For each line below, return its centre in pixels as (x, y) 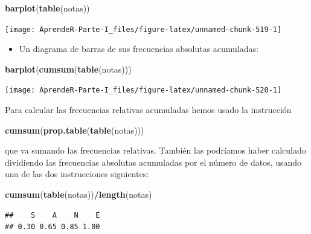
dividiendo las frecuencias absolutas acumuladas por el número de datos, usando (153, 162)
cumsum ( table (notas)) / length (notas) (79, 194)
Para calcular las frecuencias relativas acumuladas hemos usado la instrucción (148, 110)
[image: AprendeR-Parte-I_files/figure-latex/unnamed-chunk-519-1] (143, 29)
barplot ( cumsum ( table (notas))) (68, 69)
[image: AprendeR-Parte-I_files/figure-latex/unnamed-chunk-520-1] (143, 90)
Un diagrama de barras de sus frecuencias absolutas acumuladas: (139, 49)
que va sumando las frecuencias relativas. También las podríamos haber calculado (155, 150)
